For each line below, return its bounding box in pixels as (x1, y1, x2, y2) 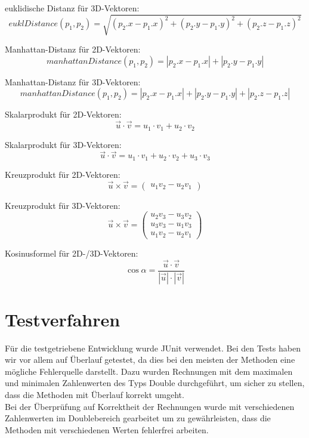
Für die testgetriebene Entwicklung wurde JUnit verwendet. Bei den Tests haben (5, 341, 301, 354)
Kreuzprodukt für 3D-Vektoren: (5, 199, 120, 211)
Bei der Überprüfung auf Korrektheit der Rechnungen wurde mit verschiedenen (5, 400, 295, 412)
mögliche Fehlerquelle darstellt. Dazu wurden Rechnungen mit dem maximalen (5, 365, 293, 377)
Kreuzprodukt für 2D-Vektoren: (5, 168, 120, 180)
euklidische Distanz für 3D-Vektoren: (5, 2, 140, 14)
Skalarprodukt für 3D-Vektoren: (5, 138, 122, 150)
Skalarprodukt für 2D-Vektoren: (5, 108, 122, 121)
